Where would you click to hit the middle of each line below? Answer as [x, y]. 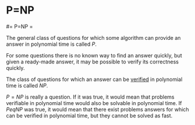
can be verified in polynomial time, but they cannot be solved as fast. [89, 116]
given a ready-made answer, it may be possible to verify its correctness [93, 62]
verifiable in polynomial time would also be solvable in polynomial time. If [94, 103]
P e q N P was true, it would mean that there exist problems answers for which [97, 109]
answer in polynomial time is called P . [52, 44]
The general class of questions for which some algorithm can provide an [93, 38]
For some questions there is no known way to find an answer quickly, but [94, 55]
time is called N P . [27, 85]
